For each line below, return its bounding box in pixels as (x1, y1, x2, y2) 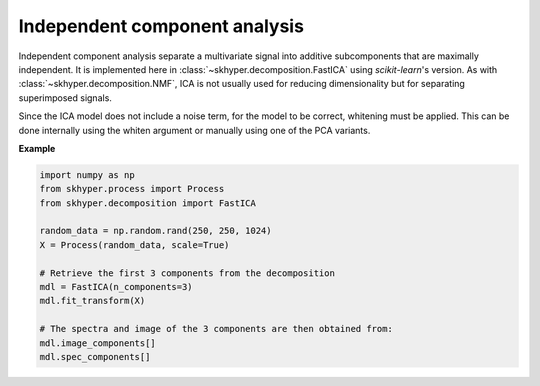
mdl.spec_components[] (39, 351, 151, 362)
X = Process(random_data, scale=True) (39, 239, 230, 250)
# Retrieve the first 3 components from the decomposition (39, 267, 335, 279)
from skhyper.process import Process (39, 183, 225, 195)
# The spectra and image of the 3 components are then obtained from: (39, 323, 394, 335)
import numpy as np (39, 169, 135, 180)
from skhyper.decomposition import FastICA (39, 197, 257, 209)
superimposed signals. (18, 91, 112, 104)
